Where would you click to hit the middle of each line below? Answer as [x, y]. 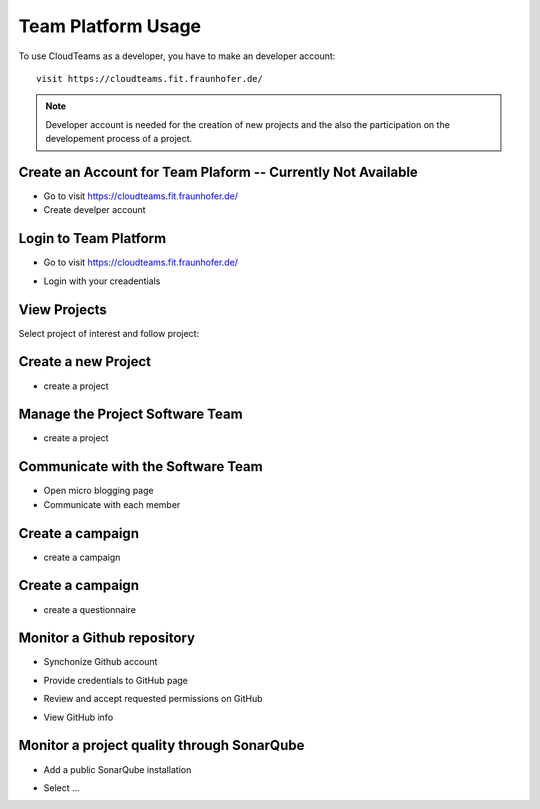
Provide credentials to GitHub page [116, 680]
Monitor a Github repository [106, 638]
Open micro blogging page [98, 491]
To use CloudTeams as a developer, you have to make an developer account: [177, 56]
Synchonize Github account [100, 662]
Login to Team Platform [92, 238]
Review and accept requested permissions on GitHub [153, 699]
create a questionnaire [90, 609]
